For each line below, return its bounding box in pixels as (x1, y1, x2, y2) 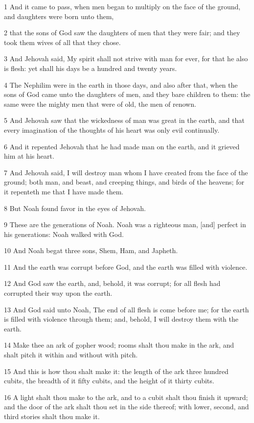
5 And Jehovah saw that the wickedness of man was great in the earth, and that (4, 115, 245, 125)
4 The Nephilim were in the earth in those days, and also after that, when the (4, 79, 238, 90)
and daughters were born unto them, (4, 11, 114, 21)
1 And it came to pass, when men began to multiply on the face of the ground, (4, 1, 241, 11)
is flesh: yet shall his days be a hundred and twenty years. (4, 63, 177, 73)
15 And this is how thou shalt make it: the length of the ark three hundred (4, 366, 229, 376)
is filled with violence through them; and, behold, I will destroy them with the (4, 314, 238, 324)
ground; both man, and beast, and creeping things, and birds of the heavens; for (4, 177, 244, 187)
